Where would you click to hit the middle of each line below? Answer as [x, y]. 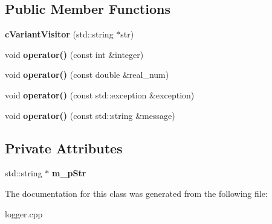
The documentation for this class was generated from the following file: [136, 193]
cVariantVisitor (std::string [59, 34]
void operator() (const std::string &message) [90, 115]
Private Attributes [64, 148]
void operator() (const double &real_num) [87, 75]
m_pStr [69, 173]
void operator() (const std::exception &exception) [100, 94]
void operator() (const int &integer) [74, 54]
